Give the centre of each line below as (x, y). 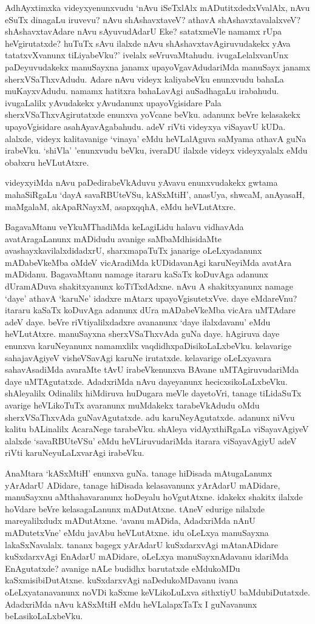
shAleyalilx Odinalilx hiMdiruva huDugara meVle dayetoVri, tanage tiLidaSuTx (153, 393)
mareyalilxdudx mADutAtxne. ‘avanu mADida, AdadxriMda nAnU (130, 521)
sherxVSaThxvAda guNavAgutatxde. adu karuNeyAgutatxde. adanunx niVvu (150, 417)
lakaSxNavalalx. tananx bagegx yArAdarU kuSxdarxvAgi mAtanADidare (141, 544)
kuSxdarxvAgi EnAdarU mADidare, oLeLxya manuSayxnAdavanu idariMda (147, 556)
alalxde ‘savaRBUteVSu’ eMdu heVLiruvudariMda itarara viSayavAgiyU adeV (151, 440)
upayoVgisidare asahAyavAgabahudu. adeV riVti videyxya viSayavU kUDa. (145, 126)
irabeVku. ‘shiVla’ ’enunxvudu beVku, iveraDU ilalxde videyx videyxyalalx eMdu (156, 150)
